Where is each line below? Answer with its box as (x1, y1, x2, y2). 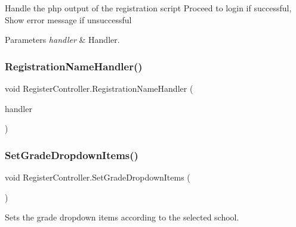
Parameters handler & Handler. (5, 33, 120, 46)
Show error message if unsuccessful (5, 13, 132, 26)
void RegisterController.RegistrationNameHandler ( (5, 82, 193, 94)
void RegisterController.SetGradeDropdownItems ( (5, 171, 190, 183)
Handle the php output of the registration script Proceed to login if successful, (5, 2, 292, 14)
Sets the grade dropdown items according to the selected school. (5, 211, 239, 223)
